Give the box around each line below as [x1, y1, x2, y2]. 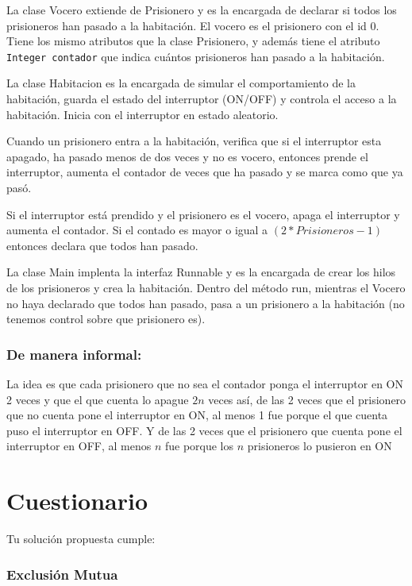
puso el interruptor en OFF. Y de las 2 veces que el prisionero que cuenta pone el [6, 422, 402, 438]
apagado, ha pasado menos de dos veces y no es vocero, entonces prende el [6, 148, 368, 164]
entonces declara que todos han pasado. [6, 237, 198, 253]
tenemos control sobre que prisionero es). [6, 310, 206, 327]
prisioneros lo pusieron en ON [247, 438, 392, 454]
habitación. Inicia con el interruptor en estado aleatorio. [6, 106, 279, 122]
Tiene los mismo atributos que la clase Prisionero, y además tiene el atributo [6, 33, 380, 49]
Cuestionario [6, 484, 148, 517]
